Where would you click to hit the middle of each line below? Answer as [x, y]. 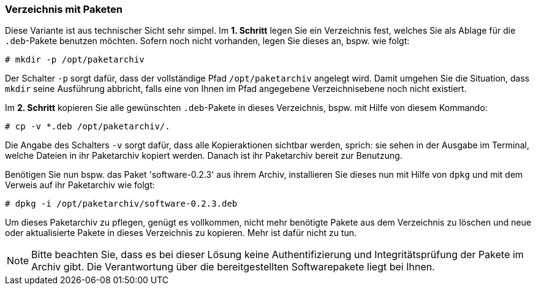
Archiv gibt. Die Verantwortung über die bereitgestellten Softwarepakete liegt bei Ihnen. [233, 267]
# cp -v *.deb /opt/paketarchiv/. [88, 127]
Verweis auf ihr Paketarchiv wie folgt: [80, 185]
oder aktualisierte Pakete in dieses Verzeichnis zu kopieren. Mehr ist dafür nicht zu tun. [181, 233]
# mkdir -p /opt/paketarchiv [75, 60]
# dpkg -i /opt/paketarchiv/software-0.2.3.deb [121, 204]
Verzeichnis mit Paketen [64, 9]
